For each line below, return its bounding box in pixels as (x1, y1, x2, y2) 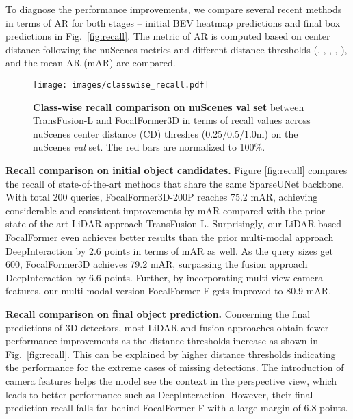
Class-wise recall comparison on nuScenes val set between (33, 99, 304, 114)
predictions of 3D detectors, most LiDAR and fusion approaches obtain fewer (5, 320, 329, 334)
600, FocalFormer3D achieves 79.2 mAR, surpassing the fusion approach (5, 257, 308, 271)
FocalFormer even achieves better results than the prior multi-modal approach (5, 229, 334, 244)
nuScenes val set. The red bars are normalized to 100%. (33, 140, 265, 154)
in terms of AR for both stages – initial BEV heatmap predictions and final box (5, 15, 341, 29)
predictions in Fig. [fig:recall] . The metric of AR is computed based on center (5, 29, 330, 43)
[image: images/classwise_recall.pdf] (33, 79, 209, 90)
